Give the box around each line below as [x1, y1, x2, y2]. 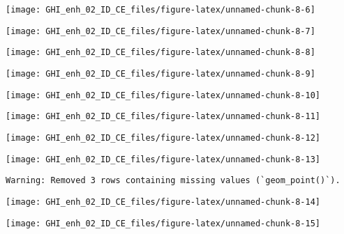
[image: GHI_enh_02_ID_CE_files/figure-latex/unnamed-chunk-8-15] [6, 218, 321, 228]
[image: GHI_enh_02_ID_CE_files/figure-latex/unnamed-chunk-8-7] [6, 26, 315, 36]
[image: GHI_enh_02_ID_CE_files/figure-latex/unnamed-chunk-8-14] [6, 196, 321, 207]
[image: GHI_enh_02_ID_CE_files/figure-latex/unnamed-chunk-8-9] [6, 68, 315, 79]
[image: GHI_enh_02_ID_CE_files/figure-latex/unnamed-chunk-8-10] [6, 90, 321, 100]
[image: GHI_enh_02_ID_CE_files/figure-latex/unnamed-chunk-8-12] [6, 132, 321, 143]
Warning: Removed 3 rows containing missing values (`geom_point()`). [6, 175, 341, 186]
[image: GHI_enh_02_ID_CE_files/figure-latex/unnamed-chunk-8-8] [6, 47, 315, 58]
